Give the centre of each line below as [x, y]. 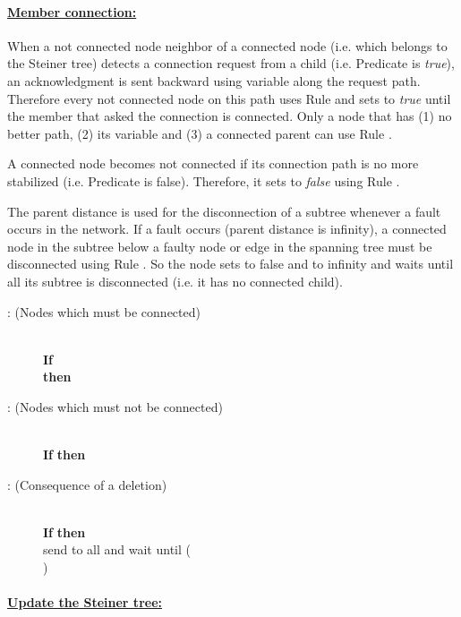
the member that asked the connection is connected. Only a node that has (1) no [230, 116]
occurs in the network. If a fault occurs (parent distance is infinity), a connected [227, 229]
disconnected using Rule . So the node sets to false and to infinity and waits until [230, 264]
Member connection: [72, 11]
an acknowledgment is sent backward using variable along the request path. [214, 80]
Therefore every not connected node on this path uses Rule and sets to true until [229, 98]
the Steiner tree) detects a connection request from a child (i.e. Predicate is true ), [231, 63]
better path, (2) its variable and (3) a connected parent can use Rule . [200, 133]
